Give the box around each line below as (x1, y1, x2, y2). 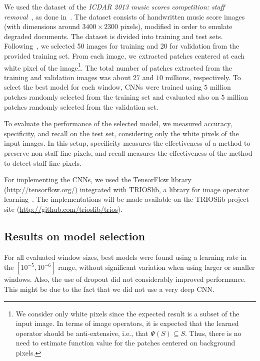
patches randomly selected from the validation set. (4, 101, 158, 112)
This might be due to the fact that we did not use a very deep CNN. (4, 283, 214, 294)
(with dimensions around (4, 21, 80, 32)
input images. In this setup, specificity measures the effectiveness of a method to (4, 138, 250, 148)
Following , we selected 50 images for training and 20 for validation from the (4, 41, 239, 51)
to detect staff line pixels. (4, 157, 81, 168)
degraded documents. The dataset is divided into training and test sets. (4, 31, 223, 41)
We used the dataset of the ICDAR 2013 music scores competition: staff (4, 2, 225, 12)
